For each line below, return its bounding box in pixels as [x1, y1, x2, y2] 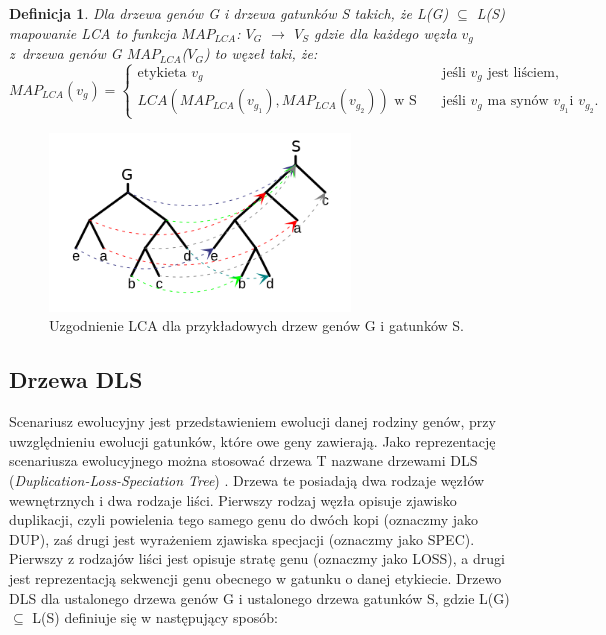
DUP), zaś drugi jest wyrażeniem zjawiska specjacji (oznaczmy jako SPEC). [9, 528, 475, 549]
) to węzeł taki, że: [203, 43, 318, 64]
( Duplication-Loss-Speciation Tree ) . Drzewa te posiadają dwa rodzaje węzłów [9, 470, 485, 491]
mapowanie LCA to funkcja [9, 22, 177, 43]
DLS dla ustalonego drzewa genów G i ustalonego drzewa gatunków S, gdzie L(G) [9, 587, 510, 608]
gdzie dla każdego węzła [313, 22, 457, 43]
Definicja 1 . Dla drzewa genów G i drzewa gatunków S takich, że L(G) [9, 3, 449, 23]
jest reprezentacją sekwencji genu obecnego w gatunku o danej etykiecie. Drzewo [9, 567, 502, 588]
